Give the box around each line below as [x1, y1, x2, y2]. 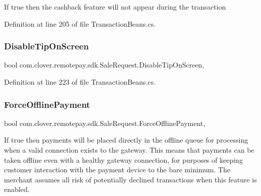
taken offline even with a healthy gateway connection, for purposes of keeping [4, 154, 243, 165]
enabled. [4, 184, 30, 194]
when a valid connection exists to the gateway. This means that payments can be [4, 145, 254, 155]
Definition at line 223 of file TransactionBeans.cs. [4, 77, 156, 87]
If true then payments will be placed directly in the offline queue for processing [4, 135, 248, 145]
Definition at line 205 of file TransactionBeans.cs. [4, 18, 156, 29]
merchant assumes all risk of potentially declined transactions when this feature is [4, 174, 257, 184]
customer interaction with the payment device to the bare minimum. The [4, 164, 230, 175]
